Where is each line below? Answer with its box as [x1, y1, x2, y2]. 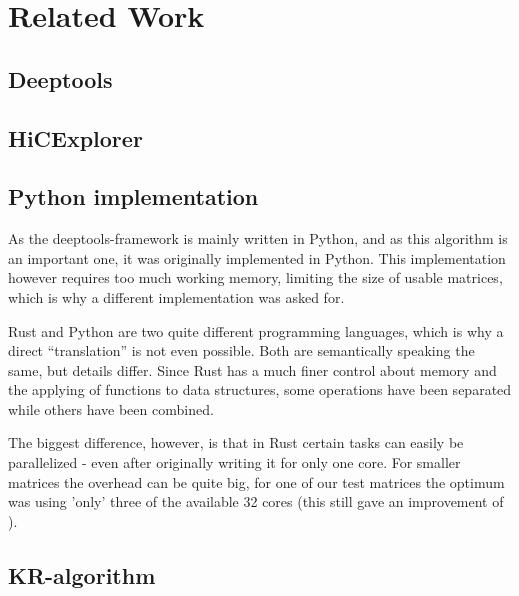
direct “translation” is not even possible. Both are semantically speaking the [8, 340, 475, 361]
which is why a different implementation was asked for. [8, 286, 345, 307]
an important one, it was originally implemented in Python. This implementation [8, 247, 506, 268]
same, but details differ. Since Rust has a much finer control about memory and [8, 359, 497, 380]
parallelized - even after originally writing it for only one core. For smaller [8, 452, 461, 473]
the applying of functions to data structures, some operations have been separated [8, 379, 512, 400]
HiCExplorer [8, 122, 143, 153]
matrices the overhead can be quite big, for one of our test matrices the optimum [8, 471, 505, 492]
